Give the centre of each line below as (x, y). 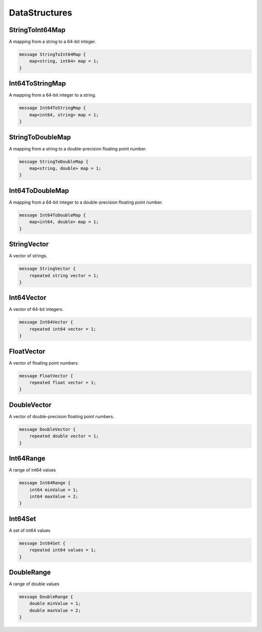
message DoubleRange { (46, 597)
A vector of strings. (28, 256)
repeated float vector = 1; (63, 383)
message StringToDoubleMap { (54, 161)
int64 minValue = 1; (54, 490)
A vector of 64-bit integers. (36, 309)
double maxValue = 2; (55, 610)
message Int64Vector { (46, 322)
